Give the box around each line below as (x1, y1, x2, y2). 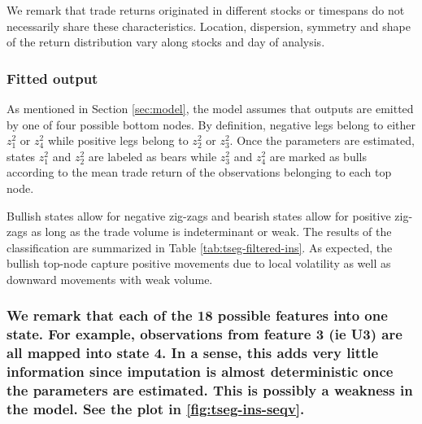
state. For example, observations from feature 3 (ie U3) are (7, 324, 402, 344)
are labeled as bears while (88, 147, 217, 164)
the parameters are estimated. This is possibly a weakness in (7, 380, 413, 400)
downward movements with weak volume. (7, 270, 213, 287)
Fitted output (7, 68, 98, 88)
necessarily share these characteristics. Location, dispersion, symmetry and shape (7, 17, 411, 34)
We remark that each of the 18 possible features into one (7, 305, 388, 326)
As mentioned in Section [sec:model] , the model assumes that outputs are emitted (7, 100, 414, 116)
